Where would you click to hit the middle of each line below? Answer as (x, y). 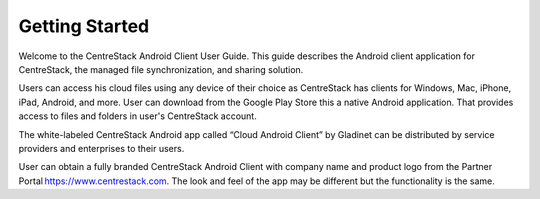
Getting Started (84, 26)
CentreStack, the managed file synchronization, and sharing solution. (161, 69)
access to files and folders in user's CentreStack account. (137, 116)
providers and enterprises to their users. (101, 148)
